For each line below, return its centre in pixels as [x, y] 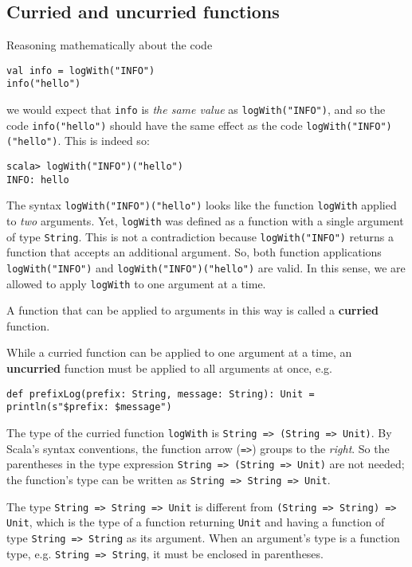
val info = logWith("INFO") [81, 70]
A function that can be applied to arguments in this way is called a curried [192, 310]
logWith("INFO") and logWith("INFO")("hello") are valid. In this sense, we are [206, 267]
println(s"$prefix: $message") [89, 407]
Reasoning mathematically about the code [110, 45]
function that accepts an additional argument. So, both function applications [194, 252]
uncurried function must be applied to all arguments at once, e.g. [169, 368]
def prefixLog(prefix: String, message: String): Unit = [161, 394]
